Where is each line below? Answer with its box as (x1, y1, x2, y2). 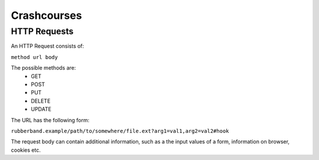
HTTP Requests (11, 26, 74, 37)
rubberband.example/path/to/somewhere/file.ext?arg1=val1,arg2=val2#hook (11, 128, 230, 134)
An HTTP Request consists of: (11, 43, 84, 50)
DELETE (31, 97, 51, 105)
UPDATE (31, 106, 51, 113)
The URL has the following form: (11, 116, 90, 123)
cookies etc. (11, 146, 41, 154)
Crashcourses (11, 9, 82, 22)
